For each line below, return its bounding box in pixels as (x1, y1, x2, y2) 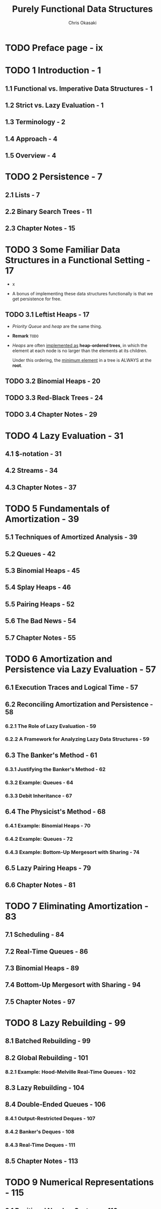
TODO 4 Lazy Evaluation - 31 (5, 430, 124, 441)
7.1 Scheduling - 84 (5, 930, 65, 939)
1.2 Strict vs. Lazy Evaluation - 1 (5, 101, 104, 109)
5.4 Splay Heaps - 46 (5, 583, 71, 592)
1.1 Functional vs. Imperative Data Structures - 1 (5, 84, 153, 93)
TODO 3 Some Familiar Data (5, 244, 120, 255)
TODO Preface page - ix (5, 42, 103, 53)
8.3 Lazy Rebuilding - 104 (5, 1083, 85, 1092)
